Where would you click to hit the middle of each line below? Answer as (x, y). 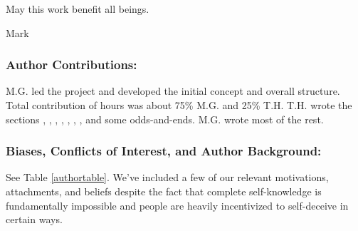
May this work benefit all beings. (78, 9)
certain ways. (34, 219)
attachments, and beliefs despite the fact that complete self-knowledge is (164, 191)
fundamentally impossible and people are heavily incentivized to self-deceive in (177, 205)
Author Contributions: (72, 65)
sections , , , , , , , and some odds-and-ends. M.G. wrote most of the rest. (165, 119)
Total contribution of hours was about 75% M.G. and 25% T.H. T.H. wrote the (179, 105)
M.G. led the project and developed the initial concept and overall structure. (173, 91)
